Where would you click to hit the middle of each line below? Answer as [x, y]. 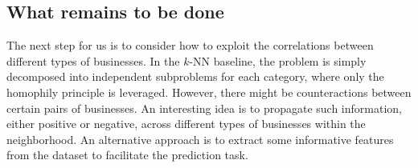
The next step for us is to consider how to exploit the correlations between [190, 45]
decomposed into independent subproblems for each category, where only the [195, 76]
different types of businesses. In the [93, 60]
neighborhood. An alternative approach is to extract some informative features [200, 139]
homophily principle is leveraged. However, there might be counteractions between [209, 92]
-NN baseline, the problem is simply [278, 60]
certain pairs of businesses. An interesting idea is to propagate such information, [204, 108]
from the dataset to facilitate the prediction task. [127, 155]
